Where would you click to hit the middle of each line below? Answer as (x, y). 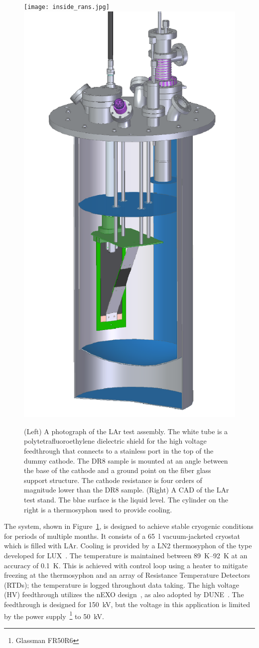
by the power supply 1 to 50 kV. (54, 615)
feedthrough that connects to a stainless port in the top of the (119, 451)
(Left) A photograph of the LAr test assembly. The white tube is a (126, 431)
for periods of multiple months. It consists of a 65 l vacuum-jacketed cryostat (122, 536)
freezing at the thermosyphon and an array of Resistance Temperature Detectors (127, 575)
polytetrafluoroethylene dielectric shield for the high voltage (115, 441)
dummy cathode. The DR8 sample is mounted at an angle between (126, 460)
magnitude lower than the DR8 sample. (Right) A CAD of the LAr (127, 490)
